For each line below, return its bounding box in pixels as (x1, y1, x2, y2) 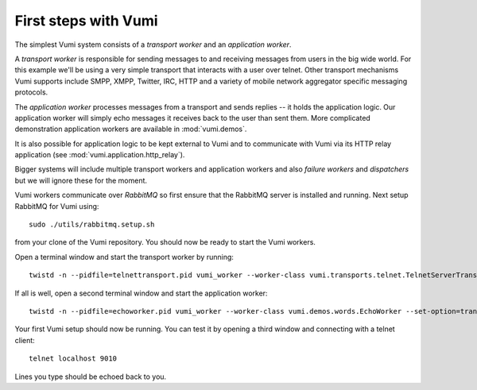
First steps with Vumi (14, 12, 158, 29)
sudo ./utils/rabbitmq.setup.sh (29, 220, 155, 230)
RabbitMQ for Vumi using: (14, 201, 99, 210)
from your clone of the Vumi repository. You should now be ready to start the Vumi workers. (14, 237, 316, 247)
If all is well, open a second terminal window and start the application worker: (14, 288, 268, 298)
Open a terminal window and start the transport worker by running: (14, 252, 235, 261)
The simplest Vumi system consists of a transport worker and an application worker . (14, 40, 292, 49)
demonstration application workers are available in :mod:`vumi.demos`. (14, 124, 247, 134)
